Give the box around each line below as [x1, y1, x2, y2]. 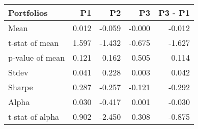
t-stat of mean [8, 37, 59, 48]
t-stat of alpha [8, 111, 60, 122]
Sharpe [8, 81, 33, 93]
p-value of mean [8, 51, 65, 63]
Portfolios [8, 7, 48, 18]
